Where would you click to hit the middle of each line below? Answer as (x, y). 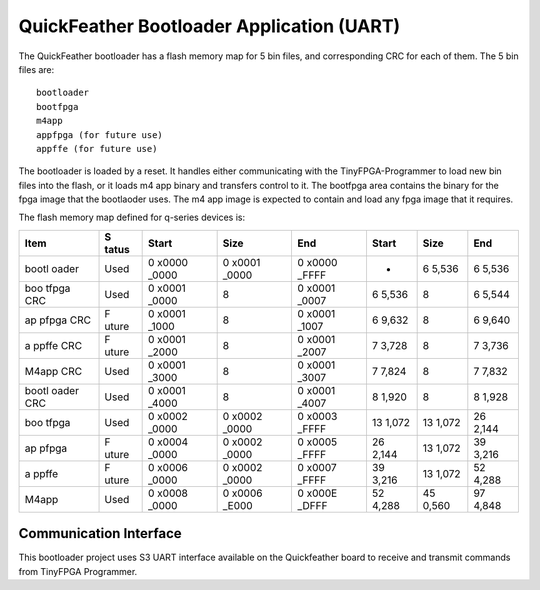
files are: (36, 69)
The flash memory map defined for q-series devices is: (131, 217)
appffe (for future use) (97, 148)
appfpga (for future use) (100, 134)
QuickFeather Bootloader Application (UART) (209, 26)
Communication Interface (100, 533)
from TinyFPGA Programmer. (78, 571)
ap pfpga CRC (58, 320)
